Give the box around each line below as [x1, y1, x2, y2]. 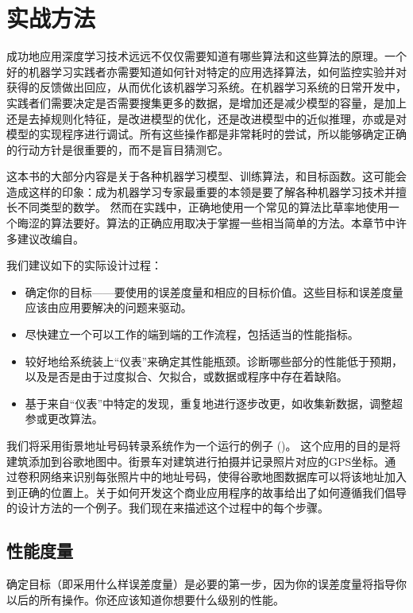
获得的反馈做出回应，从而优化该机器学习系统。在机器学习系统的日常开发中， [6, 79, 407, 95]
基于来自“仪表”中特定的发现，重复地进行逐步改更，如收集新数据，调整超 [25, 394, 403, 411]
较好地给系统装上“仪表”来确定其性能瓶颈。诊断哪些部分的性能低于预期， [25, 352, 403, 369]
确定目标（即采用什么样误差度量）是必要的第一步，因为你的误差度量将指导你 [6, 576, 407, 592]
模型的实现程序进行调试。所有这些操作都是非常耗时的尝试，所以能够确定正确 [6, 126, 407, 142]
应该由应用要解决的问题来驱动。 [25, 299, 192, 316]
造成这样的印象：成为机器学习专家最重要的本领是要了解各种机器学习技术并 [6, 183, 396, 200]
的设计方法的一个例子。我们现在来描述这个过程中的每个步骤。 [6, 499, 329, 516]
